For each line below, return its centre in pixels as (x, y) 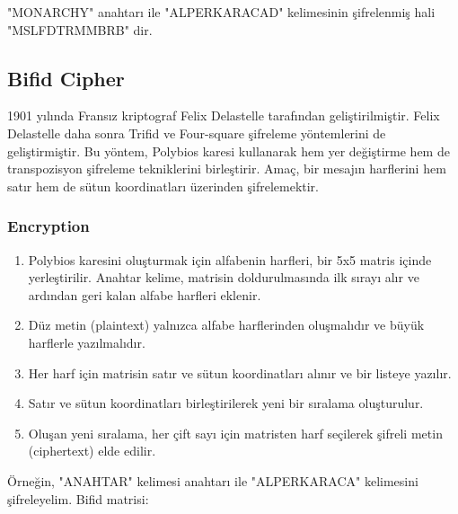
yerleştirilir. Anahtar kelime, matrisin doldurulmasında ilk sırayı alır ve (224, 277)
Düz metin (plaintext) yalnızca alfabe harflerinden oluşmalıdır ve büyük (226, 325)
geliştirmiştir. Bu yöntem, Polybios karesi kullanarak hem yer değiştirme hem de (229, 151)
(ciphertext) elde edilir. (92, 451)
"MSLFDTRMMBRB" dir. (80, 29)
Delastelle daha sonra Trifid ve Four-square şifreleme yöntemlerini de (197, 133)
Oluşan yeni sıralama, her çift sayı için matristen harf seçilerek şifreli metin (235, 433)
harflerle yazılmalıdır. (87, 342)
